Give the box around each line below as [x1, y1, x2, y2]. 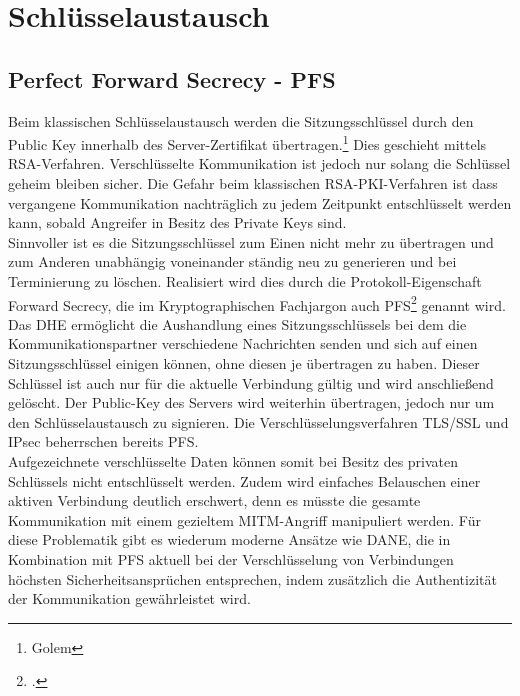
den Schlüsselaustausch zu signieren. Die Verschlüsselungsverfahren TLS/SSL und [8, 411, 509, 432]
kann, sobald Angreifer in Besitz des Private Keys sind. [8, 212, 347, 233]
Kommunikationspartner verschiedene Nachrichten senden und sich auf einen [8, 333, 478, 354]
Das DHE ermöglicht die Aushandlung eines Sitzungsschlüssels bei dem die [8, 313, 467, 334]
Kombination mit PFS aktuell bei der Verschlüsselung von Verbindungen [8, 548, 454, 569]
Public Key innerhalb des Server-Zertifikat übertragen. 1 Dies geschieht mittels [8, 131, 487, 154]
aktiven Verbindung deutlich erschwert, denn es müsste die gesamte [8, 490, 421, 511]
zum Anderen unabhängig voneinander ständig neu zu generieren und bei [8, 251, 457, 272]
